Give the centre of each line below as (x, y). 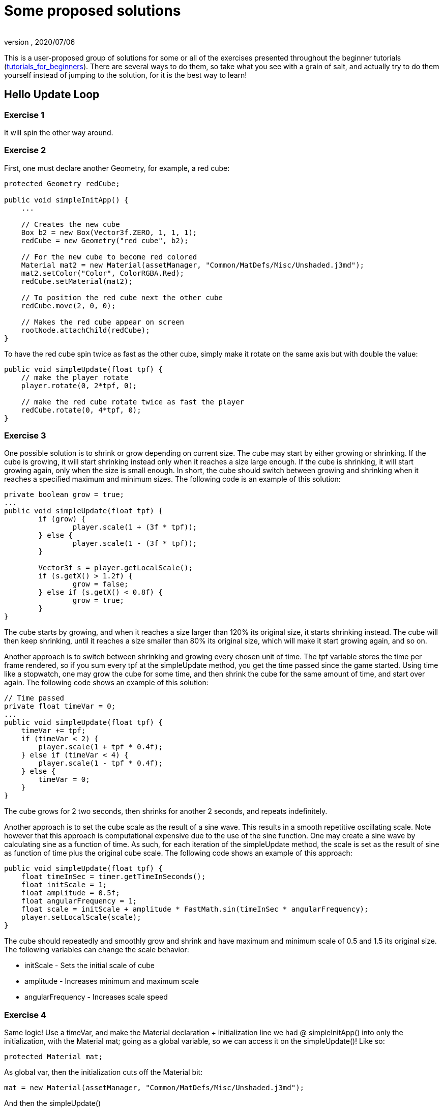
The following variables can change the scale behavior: (97, 950)
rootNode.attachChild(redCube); (85, 330)
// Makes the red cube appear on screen (103, 322)
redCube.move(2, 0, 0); (68, 305)
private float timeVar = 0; (60, 706)
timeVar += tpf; (53, 731)
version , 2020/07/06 (40, 42)
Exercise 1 (24, 115)
